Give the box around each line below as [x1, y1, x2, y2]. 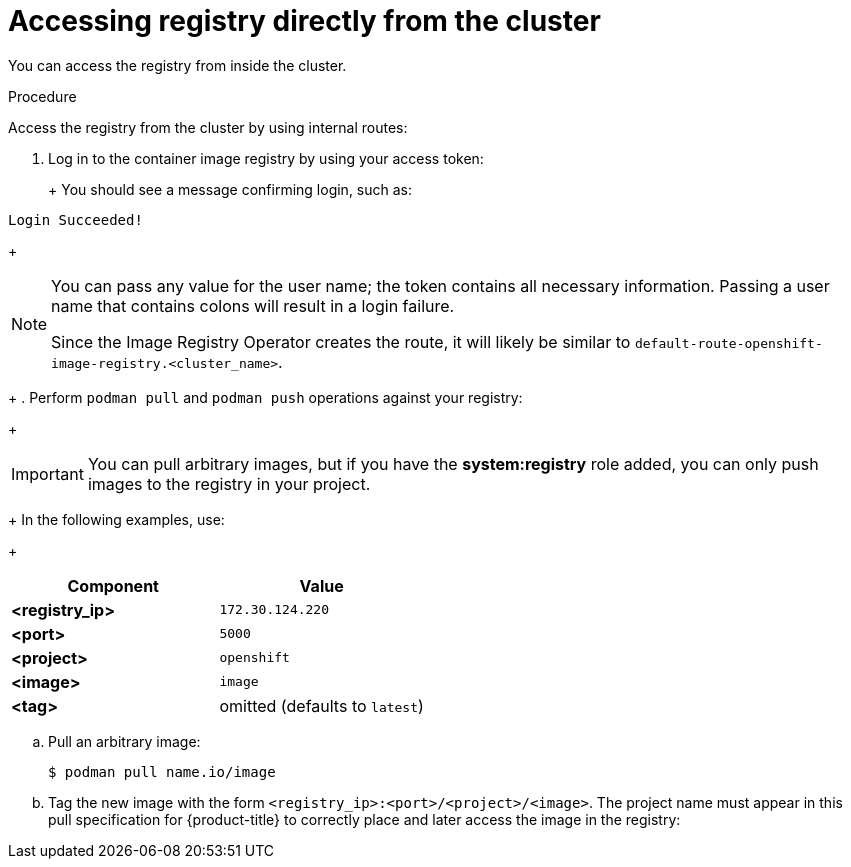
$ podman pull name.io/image [48, 763, 276, 780]
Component [67, 575, 159, 596]
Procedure [8, 87, 77, 105]
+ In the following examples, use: [8, 510, 225, 528]
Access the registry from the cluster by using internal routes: [8, 118, 408, 136]
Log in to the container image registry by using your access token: [48, 149, 484, 167]
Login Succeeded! [8, 211, 143, 228]
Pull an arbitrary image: [48, 732, 201, 750]
